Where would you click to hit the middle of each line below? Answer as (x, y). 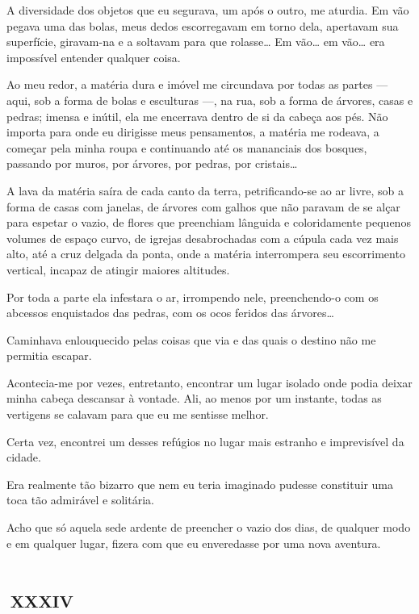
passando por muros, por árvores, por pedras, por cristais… (152, 163)
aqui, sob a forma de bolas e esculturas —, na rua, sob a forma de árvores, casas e (210, 100)
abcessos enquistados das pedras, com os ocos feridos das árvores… (170, 313)
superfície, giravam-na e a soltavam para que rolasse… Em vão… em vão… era (196, 42)
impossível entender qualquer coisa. (94, 57)
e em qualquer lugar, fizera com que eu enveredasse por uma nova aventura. (194, 543)
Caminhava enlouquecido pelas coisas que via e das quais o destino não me (191, 339)
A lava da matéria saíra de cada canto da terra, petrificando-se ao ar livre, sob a (205, 190)
